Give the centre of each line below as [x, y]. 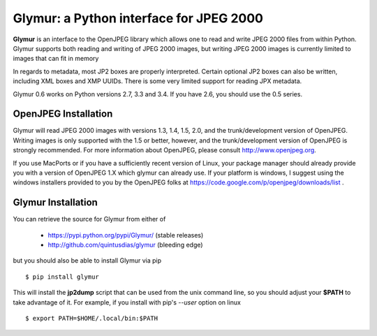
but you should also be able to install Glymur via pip [87, 261]
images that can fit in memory [56, 59]
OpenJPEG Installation [63, 114]
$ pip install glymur [62, 277]
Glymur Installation [55, 203]
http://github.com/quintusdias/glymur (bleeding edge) [125, 245]
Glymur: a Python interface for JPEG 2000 [138, 18]
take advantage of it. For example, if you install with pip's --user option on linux [127, 302]
